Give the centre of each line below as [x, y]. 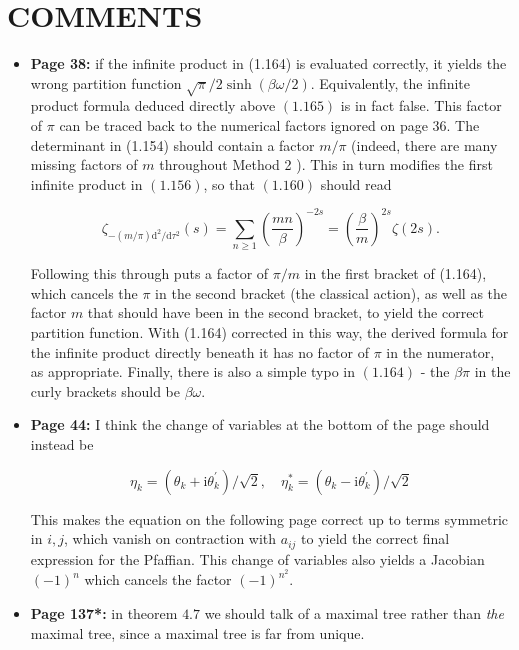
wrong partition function [106, 82]
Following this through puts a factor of [149, 273]
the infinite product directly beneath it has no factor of [199, 351]
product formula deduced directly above [153, 105]
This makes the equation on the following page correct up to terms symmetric [269, 518]
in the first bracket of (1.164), [395, 273]
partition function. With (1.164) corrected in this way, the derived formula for [269, 332]
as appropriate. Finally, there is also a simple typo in [192, 371]
